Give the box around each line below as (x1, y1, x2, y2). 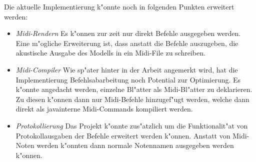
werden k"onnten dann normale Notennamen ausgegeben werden (36, 140, 234, 150)
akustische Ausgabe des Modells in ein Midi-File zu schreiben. (15, 47, 205, 58)
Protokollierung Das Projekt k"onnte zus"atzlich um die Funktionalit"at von (15, 120, 248, 130)
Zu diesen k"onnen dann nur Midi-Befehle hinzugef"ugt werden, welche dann (15, 93, 249, 104)
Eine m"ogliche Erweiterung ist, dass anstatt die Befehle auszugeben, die (15, 37, 238, 48)
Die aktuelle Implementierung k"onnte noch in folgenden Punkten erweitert (4, 1, 234, 11)
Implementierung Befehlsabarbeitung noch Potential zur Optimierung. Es (15, 74, 241, 84)
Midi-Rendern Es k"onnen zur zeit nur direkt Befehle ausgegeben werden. (15, 28, 241, 38)
